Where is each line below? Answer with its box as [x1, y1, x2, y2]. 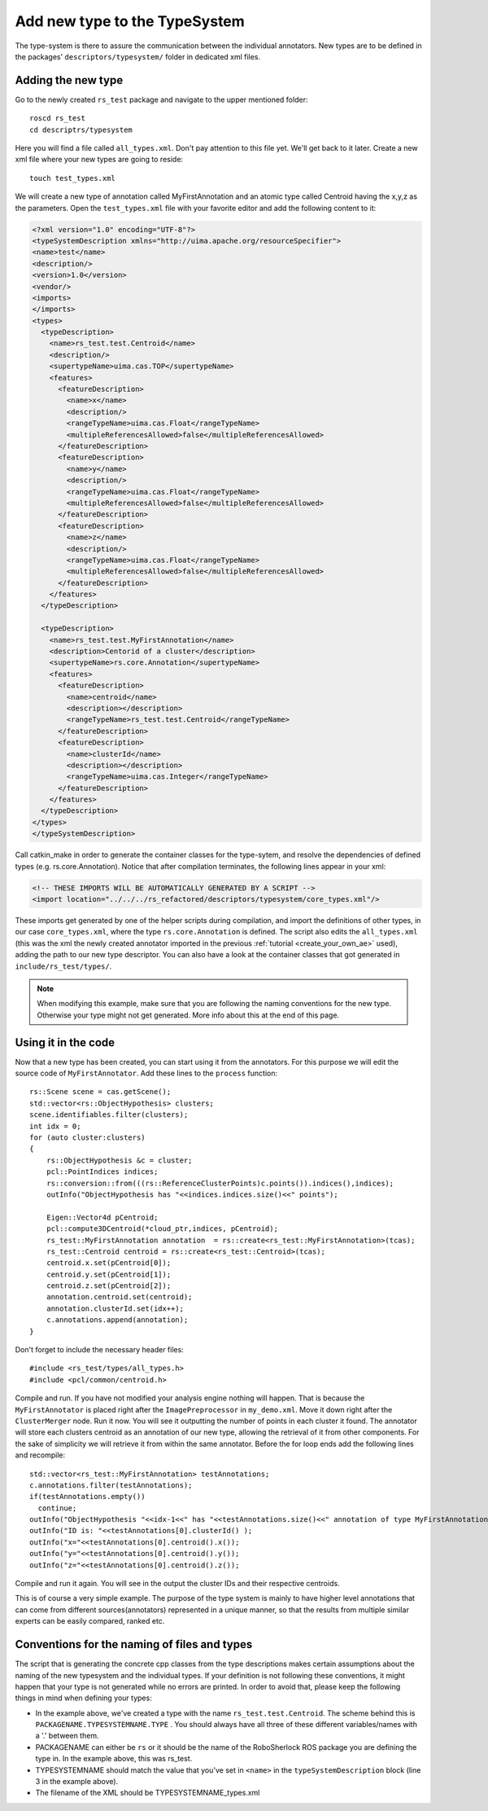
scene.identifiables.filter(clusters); [29, 1110, 189, 1119]
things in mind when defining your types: [15, 1693, 152, 1703]
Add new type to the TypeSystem [15, 12, 246, 30]
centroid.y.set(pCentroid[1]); [46, 1269, 172, 1279]
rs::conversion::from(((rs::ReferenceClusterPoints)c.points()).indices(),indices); [46, 1178, 394, 1188]
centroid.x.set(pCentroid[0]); [46, 1259, 172, 1268]
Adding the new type [15, 73, 124, 87]
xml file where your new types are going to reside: [15, 155, 183, 165]
